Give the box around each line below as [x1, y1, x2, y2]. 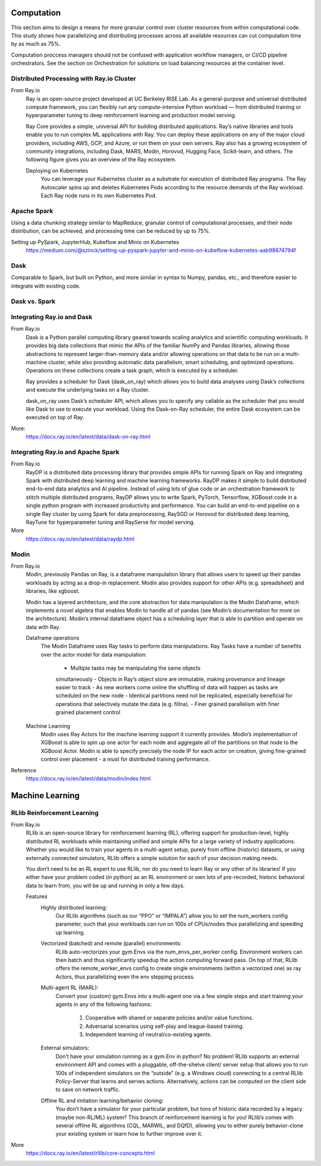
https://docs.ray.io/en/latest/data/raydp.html [26, 535, 135, 542]
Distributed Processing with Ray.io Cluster [11, 74, 136, 83]
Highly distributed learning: [40, 904, 108, 911]
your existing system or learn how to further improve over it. [55, 1130, 203, 1137]
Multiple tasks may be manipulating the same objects [70, 664, 201, 672]
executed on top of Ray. [26, 414, 84, 421]
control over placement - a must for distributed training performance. [40, 756, 210, 763]
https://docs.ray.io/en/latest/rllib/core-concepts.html [26, 1149, 155, 1157]
